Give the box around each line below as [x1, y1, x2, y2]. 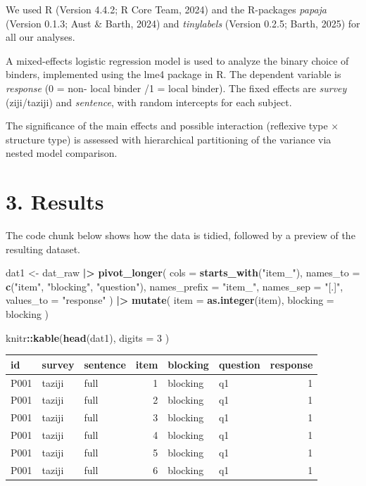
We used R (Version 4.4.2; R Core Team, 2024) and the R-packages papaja [6, 2, 327, 16]
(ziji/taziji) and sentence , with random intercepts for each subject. [6, 94, 292, 109]
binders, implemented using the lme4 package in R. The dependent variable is [6, 67, 341, 82]
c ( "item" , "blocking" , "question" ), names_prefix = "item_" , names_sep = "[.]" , [6, 279, 343, 293]
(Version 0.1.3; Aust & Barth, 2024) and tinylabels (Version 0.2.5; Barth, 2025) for [6, 15, 360, 30]
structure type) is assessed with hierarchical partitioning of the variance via [6, 132, 332, 146]
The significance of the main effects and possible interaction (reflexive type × [6, 118, 339, 133]
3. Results [6, 187, 104, 216]
